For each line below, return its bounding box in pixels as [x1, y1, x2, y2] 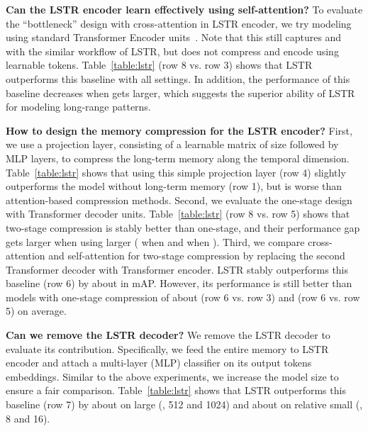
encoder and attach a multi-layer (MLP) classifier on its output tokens [6, 355, 312, 370]
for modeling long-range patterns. [6, 99, 151, 114]
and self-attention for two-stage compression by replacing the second [48, 248, 345, 263]
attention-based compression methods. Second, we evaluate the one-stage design [6, 192, 352, 207]
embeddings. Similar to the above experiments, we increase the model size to [6, 369, 339, 384]
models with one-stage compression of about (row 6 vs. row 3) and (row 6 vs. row [6, 289, 360, 304]
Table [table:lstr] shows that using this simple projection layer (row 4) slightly [6, 164, 346, 179]
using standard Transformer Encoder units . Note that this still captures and [6, 30, 342, 45]
